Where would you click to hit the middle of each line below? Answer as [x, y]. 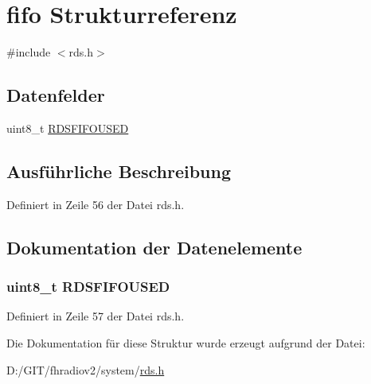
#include [29, 52]
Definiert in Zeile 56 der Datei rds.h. [96, 204]
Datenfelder [56, 95]
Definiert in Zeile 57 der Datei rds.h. [96, 316]
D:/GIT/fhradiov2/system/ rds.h [86, 369]
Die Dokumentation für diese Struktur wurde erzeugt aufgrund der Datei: [186, 342]
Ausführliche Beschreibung [119, 171]
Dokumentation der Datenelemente [154, 247]
